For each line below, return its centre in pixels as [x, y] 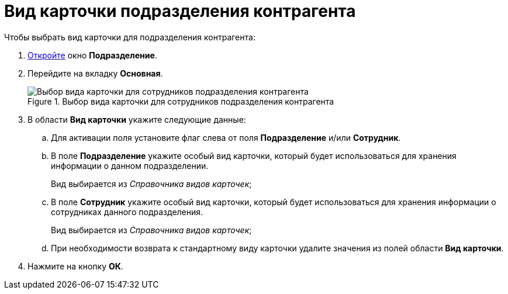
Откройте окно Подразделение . [92, 55]
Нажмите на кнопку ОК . [75, 266]
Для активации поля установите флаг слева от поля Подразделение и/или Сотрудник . [226, 137]
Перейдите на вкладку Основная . [95, 73]
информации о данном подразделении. [130, 165]
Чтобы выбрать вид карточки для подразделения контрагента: [130, 37]
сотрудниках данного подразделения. [127, 212]
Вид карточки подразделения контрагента [180, 11]
